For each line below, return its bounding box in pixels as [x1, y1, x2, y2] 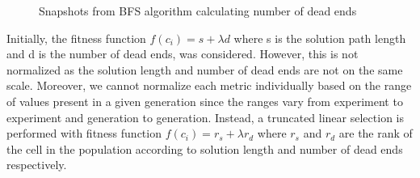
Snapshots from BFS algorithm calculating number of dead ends [39, 2, 357, 19]
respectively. [6, 156, 67, 173]
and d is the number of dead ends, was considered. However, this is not [6, 45, 359, 62]
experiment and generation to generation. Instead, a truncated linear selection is [6, 108, 404, 125]
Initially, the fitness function [6, 29, 146, 46]
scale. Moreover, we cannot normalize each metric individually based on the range [6, 77, 412, 94]
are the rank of [338, 125, 413, 142]
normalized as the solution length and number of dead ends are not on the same [6, 61, 403, 78]
